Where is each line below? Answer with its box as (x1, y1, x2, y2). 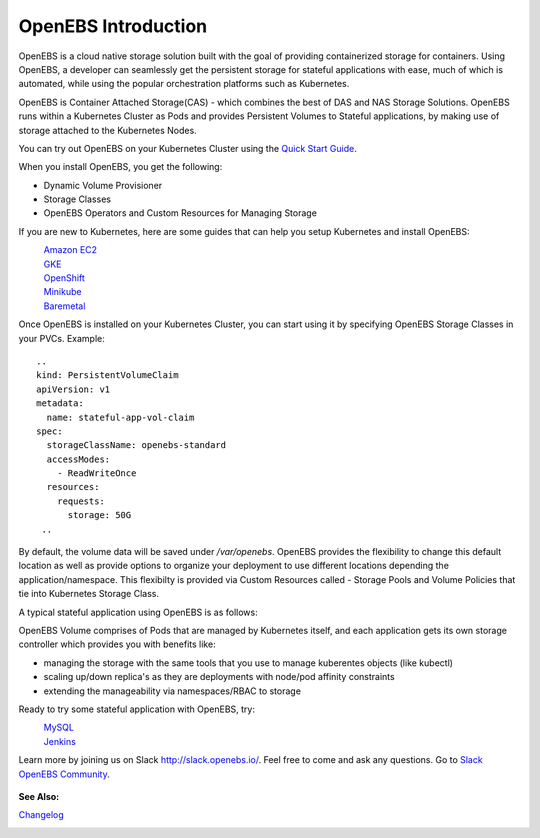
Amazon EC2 (43, 244, 98, 256)
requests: (56, 495, 105, 507)
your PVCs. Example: (18, 332, 105, 344)
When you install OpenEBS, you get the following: (18, 161, 223, 173)
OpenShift (43, 272, 85, 284)
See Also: (18, 790, 60, 802)
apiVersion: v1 (36, 383, 111, 395)
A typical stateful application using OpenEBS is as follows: (18, 606, 259, 618)
